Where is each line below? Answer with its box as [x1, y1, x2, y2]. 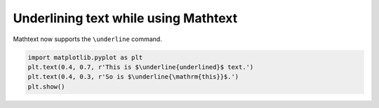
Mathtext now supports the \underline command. [13, 35, 163, 43]
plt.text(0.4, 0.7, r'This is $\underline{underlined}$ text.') [27, 63, 254, 71]
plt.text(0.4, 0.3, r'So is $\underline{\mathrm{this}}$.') [27, 73, 239, 81]
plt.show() [27, 82, 65, 91]
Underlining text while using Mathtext [13, 10, 238, 26]
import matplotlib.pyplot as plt [27, 53, 143, 61]
